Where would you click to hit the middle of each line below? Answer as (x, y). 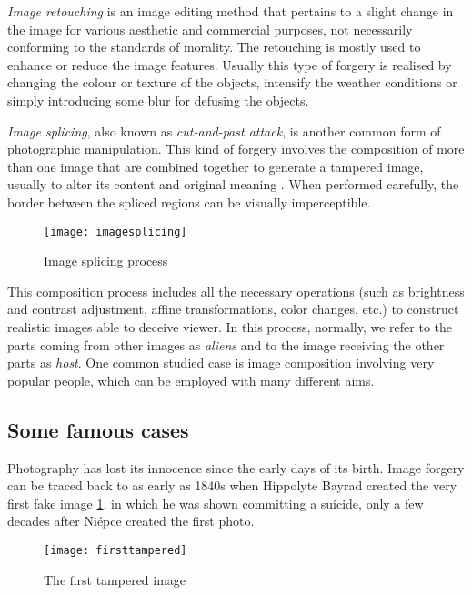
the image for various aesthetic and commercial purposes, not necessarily (210, 29)
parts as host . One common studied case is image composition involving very (221, 363)
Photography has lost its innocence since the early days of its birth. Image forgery (236, 467)
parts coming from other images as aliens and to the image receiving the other (226, 344)
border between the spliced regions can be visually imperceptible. (189, 202)
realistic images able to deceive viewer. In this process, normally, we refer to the (230, 326)
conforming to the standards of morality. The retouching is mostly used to (214, 47)
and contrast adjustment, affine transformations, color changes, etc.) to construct (233, 309)
